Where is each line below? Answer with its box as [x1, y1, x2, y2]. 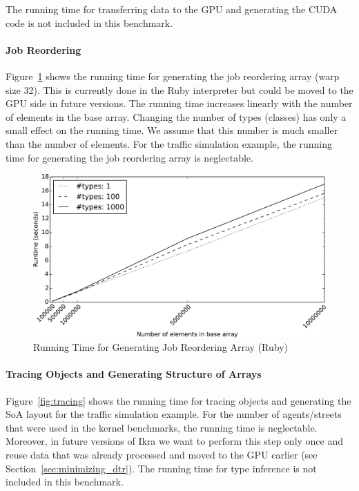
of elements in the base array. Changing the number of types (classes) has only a [6, 109, 347, 124]
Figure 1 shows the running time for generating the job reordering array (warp [6, 68, 340, 83]
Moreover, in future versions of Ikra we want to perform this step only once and [6, 434, 344, 448]
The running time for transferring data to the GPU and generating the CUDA [6, 2, 338, 16]
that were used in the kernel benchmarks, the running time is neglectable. [6, 420, 318, 434]
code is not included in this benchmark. [6, 15, 173, 30]
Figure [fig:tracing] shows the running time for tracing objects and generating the [6, 393, 351, 407]
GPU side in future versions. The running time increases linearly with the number [6, 96, 353, 110]
